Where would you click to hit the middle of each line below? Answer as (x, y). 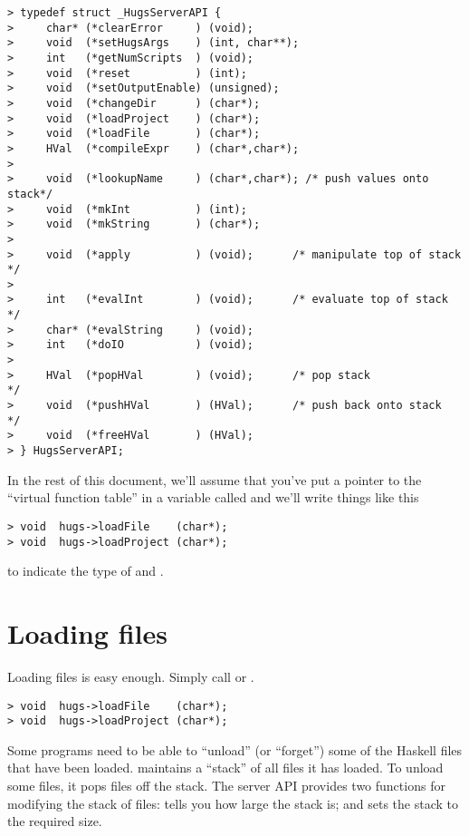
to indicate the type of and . (86, 571)
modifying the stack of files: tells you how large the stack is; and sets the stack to (233, 803)
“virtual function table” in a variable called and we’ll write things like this (213, 497)
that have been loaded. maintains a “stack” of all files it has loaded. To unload (225, 768)
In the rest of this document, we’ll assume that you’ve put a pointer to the (215, 479)
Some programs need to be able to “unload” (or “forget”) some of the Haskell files (235, 749)
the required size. (55, 821)
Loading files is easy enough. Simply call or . (131, 676)
